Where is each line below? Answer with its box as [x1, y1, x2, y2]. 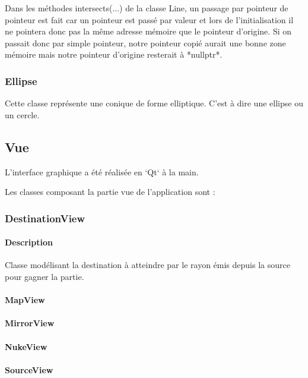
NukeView [5, 340, 47, 352]
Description [5, 236, 53, 248]
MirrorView [5, 317, 55, 329]
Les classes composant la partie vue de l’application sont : [5, 185, 215, 198]
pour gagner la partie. [5, 270, 84, 282]
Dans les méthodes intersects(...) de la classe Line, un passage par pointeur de [5, 2, 288, 14]
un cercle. [5, 108, 40, 121]
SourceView [5, 363, 53, 376]
